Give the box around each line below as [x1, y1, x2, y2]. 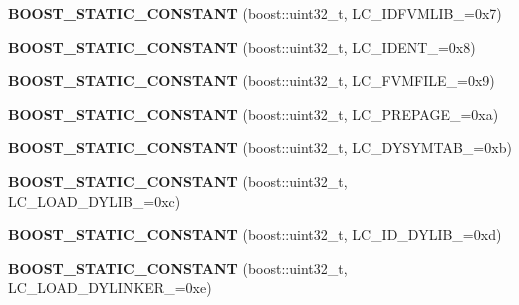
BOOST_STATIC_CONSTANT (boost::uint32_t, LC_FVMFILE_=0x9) [8, 70, 495, 91]
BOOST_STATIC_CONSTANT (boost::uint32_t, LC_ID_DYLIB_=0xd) [8, 224, 502, 245]
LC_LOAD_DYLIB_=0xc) [8, 190, 181, 211]
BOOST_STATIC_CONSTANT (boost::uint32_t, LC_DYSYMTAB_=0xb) [8, 137, 512, 158]
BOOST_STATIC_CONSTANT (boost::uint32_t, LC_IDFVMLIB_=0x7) [8, 3, 502, 23]
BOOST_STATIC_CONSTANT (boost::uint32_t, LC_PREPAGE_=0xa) [8, 103, 499, 124]
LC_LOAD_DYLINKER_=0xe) [8, 277, 212, 298]
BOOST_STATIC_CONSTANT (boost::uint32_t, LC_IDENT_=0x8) [8, 36, 476, 57]
